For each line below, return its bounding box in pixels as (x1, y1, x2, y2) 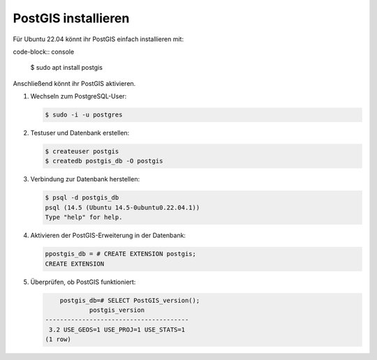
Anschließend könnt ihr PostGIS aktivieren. (13, 79, 136, 87)
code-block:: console (13, 47, 75, 56)
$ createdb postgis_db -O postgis (45, 157, 163, 165)
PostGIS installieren (13, 10, 130, 26)
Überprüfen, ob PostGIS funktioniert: (30, 278, 136, 286)
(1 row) (45, 336, 71, 343)
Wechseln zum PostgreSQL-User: (30, 92, 127, 100)
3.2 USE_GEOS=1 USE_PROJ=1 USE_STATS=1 (49, 325, 185, 333)
